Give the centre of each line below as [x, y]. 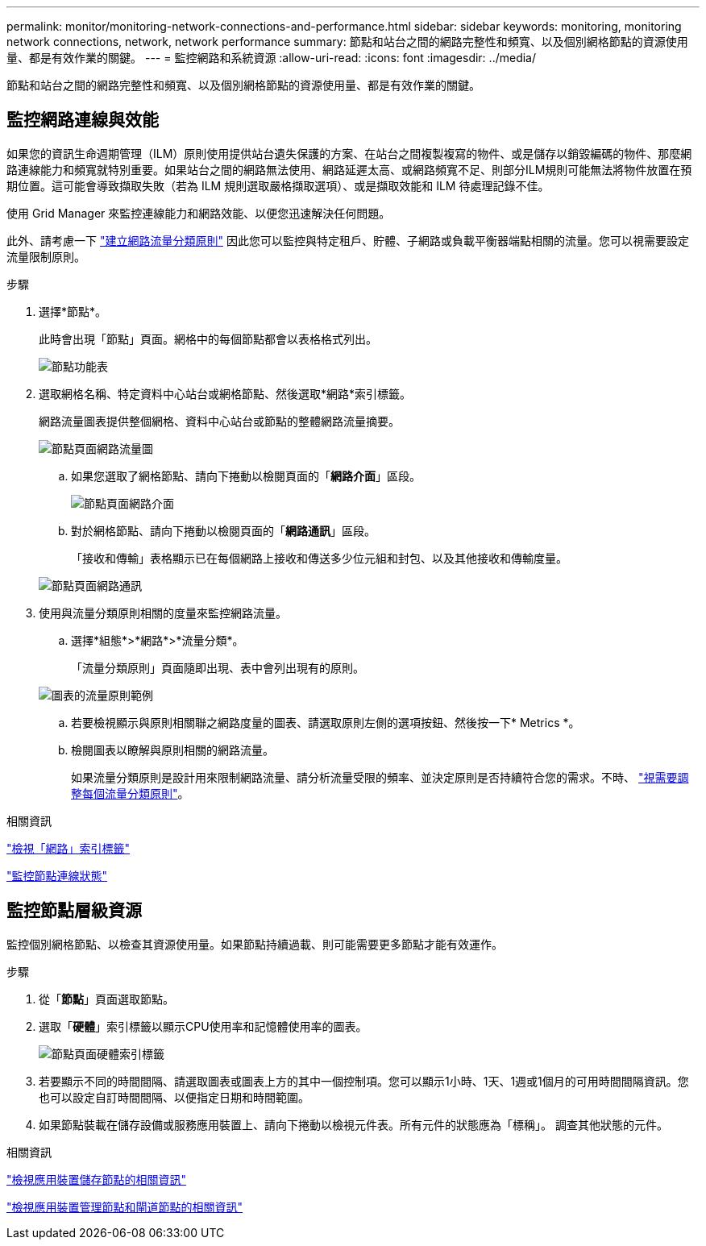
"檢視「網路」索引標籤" [69, 848]
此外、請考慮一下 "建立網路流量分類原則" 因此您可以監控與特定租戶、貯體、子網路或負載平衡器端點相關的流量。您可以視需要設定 [348, 240]
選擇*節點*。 [73, 311]
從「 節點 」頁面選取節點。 [106, 999]
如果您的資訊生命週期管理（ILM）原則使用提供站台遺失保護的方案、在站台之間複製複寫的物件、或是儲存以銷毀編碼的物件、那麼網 [349, 153]
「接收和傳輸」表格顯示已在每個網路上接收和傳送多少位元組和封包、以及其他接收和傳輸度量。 [319, 558]
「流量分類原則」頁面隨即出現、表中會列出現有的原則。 [218, 667]
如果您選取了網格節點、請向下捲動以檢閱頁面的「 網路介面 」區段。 [246, 476]
